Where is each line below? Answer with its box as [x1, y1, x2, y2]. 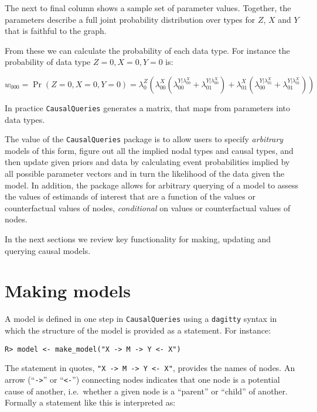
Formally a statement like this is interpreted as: [5, 396, 176, 408]
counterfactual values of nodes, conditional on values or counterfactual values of [5, 201, 291, 214]
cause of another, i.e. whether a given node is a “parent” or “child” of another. [5, 384, 288, 397]
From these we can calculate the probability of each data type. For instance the [5, 44, 290, 56]
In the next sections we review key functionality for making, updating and [5, 233, 271, 245]
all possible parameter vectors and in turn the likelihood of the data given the [5, 167, 285, 180]
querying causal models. [5, 244, 91, 256]
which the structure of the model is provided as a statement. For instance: [5, 324, 271, 336]
